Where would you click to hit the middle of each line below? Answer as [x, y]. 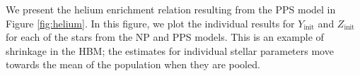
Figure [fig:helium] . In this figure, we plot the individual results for [150, 23]
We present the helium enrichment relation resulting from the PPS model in [171, 9]
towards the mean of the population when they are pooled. [133, 64]
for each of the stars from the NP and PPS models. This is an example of [165, 37]
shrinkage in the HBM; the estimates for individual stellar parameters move [170, 50]
